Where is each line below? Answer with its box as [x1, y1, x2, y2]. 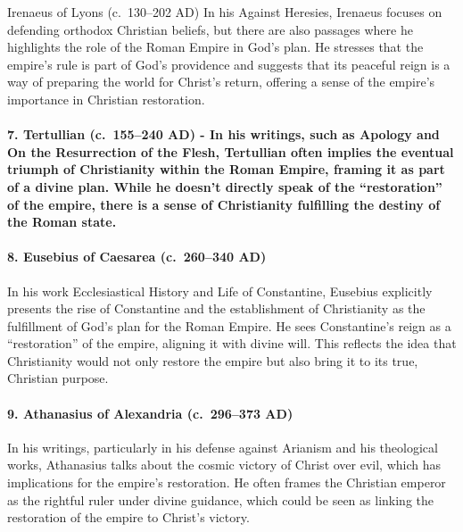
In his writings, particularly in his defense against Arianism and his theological [7, 437, 438, 456]
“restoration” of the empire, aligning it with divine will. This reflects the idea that [7, 334, 457, 353]
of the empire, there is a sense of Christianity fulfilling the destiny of [7, 195, 441, 213]
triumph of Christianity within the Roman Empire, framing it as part [7, 160, 445, 179]
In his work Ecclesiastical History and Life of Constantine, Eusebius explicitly [7, 281, 433, 300]
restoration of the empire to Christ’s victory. [7, 508, 250, 527]
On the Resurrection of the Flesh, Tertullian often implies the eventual [7, 142, 454, 161]
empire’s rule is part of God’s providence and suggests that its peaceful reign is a [7, 54, 451, 73]
